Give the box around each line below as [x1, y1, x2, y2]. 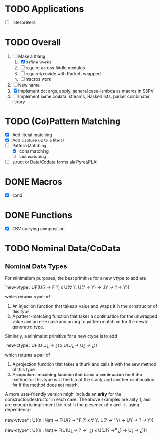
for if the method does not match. [12, 382, 79, 388]
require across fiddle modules [25, 64, 85, 71]
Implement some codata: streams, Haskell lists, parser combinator [18, 94, 150, 99]
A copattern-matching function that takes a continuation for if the [12, 372, 143, 377]
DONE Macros [5, 176, 63, 188]
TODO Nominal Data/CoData [5, 243, 121, 254]
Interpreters [12, 19, 36, 25]
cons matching [19, 148, 49, 154]
